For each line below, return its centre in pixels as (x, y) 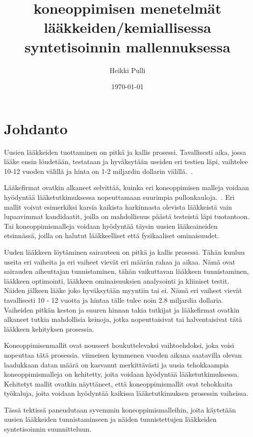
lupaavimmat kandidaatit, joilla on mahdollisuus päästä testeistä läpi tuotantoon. (127, 216)
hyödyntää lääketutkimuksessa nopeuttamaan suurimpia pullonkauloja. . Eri (119, 197)
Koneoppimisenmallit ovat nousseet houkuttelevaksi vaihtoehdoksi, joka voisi (119, 345)
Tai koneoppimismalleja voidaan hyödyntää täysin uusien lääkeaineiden (111, 226)
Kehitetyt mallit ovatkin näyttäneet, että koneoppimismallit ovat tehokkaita (118, 383)
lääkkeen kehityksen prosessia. (49, 328)
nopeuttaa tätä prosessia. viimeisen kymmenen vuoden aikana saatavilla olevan (123, 354)
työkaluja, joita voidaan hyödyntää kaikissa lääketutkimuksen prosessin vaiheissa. (126, 393)
